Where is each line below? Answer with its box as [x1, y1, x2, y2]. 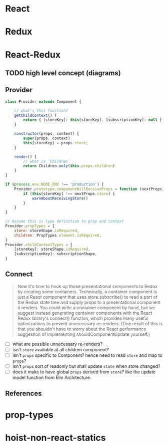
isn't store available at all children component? [12, 346, 109, 352]
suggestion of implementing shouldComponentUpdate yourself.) [17, 331, 150, 337]
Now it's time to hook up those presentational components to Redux [17, 283, 157, 289]
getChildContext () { [14, 113, 57, 118]
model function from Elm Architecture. [12, 374, 91, 381]
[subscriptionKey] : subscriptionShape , [14, 252, 97, 257]
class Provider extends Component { [5, 99, 81, 104]
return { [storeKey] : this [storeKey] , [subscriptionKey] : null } [23, 117, 162, 123]
